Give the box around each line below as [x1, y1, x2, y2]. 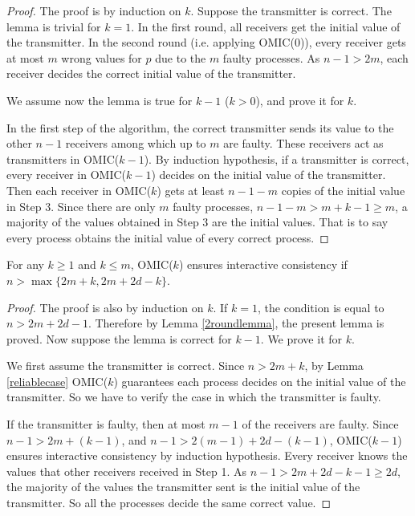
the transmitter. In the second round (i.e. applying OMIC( [6, 34, 295, 51]
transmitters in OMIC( [6, 150, 120, 167]
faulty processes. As [222, 49, 320, 66]
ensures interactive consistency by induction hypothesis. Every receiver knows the [6, 447, 408, 464]
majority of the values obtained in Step [6, 213, 199, 230]
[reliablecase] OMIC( [6, 372, 108, 389]
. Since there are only [51, 197, 156, 214]
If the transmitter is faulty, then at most [6, 416, 205, 433]
